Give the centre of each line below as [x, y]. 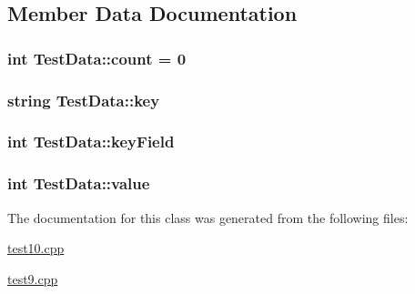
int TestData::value [79, 183]
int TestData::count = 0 [97, 58]
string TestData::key [84, 100]
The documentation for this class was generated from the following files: [208, 217]
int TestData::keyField [91, 142]
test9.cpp [33, 278]
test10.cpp [36, 248]
